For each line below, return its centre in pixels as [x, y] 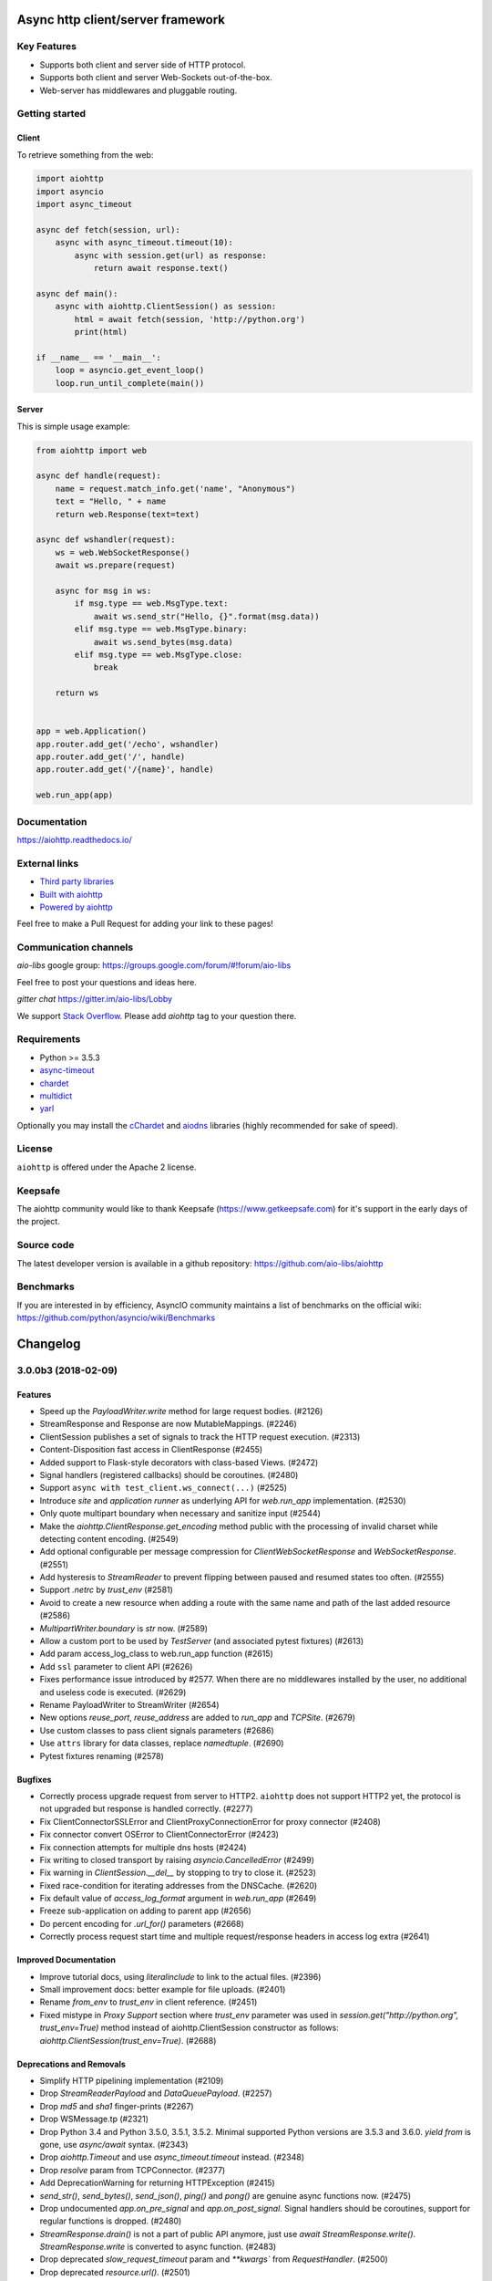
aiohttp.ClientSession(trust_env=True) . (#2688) [128, 2040]
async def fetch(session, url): [108, 230]
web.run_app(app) [75, 795]
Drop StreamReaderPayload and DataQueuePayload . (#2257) [156, 2093]
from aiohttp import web [92, 450]
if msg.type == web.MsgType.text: [151, 604]
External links [48, 863]
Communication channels [75, 947]
